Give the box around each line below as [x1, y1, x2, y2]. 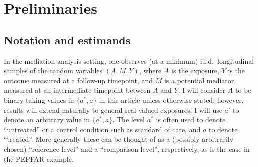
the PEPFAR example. [4, 153, 74, 164]
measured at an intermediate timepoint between [4, 85, 151, 95]
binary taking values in [4, 94, 74, 105]
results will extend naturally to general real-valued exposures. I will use [4, 104, 222, 115]
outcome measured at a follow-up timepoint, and [4, 75, 153, 85]
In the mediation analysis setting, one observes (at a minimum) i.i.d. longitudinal [4, 55, 254, 66]
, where [139, 65, 162, 76]
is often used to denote [156, 114, 226, 125]
